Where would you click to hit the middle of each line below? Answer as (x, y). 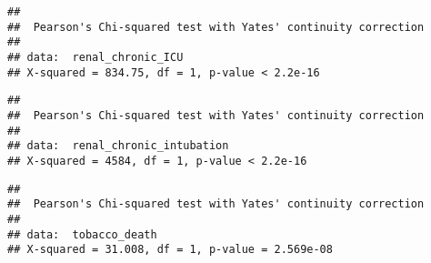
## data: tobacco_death (82, 234)
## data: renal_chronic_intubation (118, 146)
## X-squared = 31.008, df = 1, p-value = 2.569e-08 (170, 250)
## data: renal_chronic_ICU (95, 57)
